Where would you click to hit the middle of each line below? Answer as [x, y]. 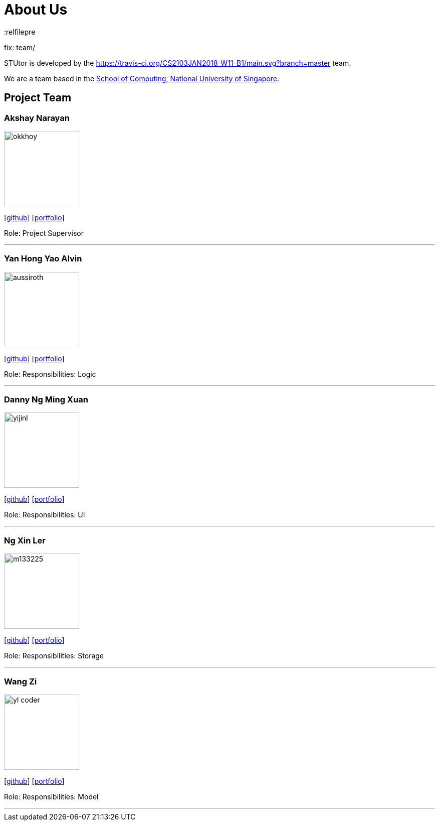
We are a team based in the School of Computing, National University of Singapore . [142, 78]
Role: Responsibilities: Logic [50, 374]
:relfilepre [20, 32]
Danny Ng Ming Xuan [46, 400]
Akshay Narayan [37, 118]
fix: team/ [20, 47]
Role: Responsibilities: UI [45, 515]
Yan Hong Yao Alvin [43, 259]
